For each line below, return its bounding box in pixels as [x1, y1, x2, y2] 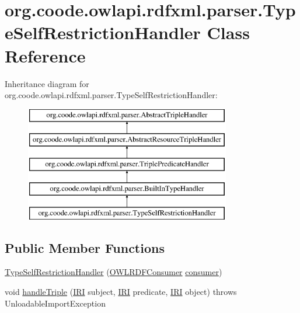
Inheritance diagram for [5, 77, 89, 89]
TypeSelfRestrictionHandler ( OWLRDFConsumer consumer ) [5, 266, 222, 278]
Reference [5, 43, 86, 67]
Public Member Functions [5, 238, 165, 256]
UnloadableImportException [5, 297, 106, 309]
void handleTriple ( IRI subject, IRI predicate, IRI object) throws [5, 286, 237, 298]
